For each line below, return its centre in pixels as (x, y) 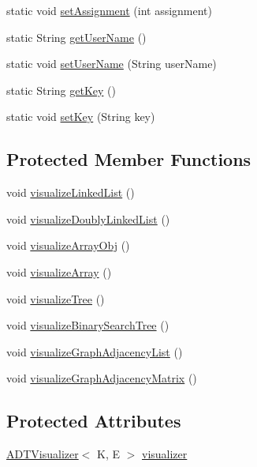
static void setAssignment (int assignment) (110, 10)
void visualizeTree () (56, 298)
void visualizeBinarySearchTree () (88, 325)
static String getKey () (61, 90)
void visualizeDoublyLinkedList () (88, 218)
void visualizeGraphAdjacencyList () (95, 351)
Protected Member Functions (129, 159)
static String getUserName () (76, 37)
